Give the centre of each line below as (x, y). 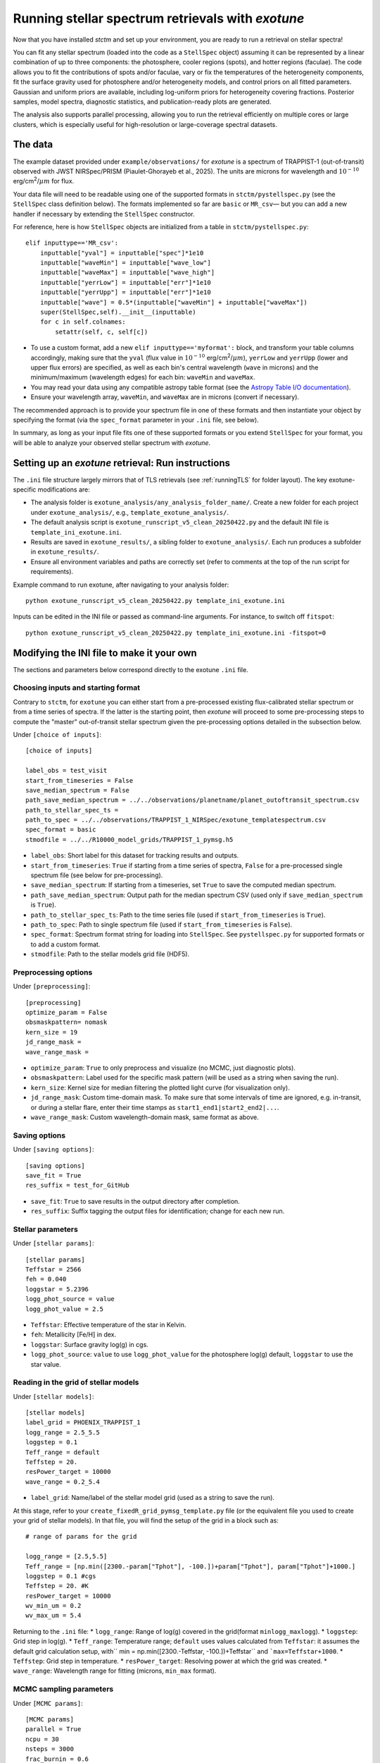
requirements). (52, 572)
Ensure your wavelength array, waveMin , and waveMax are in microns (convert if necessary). (165, 397)
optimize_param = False (66, 1013)
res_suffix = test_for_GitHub (78, 1185)
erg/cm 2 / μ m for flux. (44, 181)
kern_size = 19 (52, 1032)
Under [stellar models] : (53, 1396)
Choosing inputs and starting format (77, 688)
